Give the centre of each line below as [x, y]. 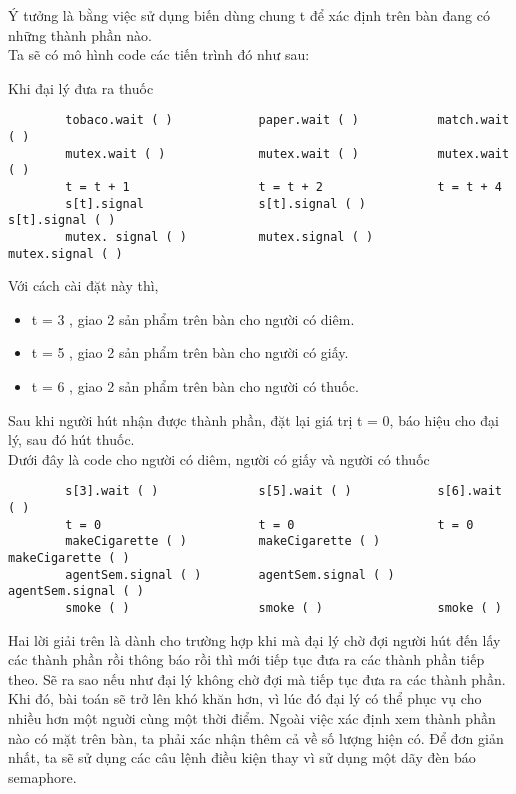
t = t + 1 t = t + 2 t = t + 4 [283, 187]
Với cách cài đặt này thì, [83, 285]
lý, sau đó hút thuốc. [71, 439]
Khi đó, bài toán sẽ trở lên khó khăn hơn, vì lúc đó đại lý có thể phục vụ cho [245, 698]
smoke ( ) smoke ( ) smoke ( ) [283, 608]
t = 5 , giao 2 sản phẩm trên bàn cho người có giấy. [190, 352]
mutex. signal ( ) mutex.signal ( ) [219, 236]
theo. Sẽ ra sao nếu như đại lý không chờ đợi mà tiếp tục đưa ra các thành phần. [257, 678]
